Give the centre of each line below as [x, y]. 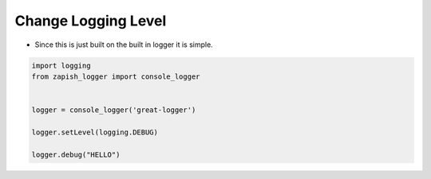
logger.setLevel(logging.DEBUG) [95, 132]
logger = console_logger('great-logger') [114, 110]
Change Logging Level [91, 21]
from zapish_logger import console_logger [116, 76]
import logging [61, 65]
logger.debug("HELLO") [76, 154]
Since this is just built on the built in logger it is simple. [124, 45]
